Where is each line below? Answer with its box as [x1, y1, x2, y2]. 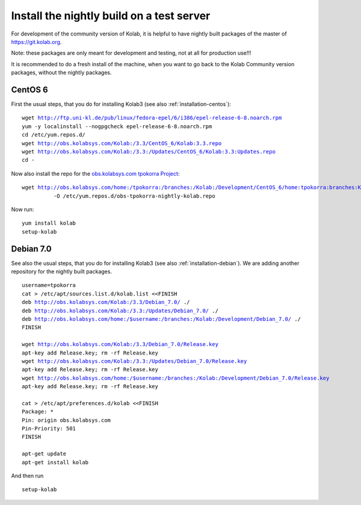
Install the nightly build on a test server [11, 9, 211, 22]
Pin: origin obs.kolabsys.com [22, 417, 111, 424]
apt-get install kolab [22, 459, 89, 466]
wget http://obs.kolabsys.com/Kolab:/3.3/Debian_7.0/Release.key [22, 341, 219, 348]
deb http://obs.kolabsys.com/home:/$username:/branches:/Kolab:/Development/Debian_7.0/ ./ [22, 315, 301, 322]
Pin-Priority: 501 [22, 425, 76, 432]
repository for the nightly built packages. [11, 268, 113, 275]
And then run [11, 472, 44, 479]
